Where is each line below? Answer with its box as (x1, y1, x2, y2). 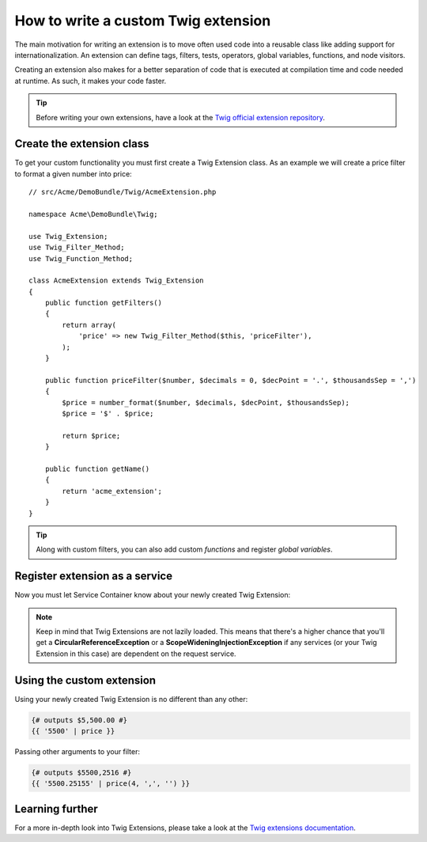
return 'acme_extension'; (62, 487, 162, 495)
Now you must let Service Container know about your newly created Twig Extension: (14, 590, 291, 600)
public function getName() (44, 464, 150, 473)
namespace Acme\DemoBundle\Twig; (28, 210, 158, 218)
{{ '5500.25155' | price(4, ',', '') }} (31, 779, 190, 788)
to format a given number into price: (14, 169, 132, 178)
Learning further (14, 802, 98, 815)
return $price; (62, 431, 121, 440)
